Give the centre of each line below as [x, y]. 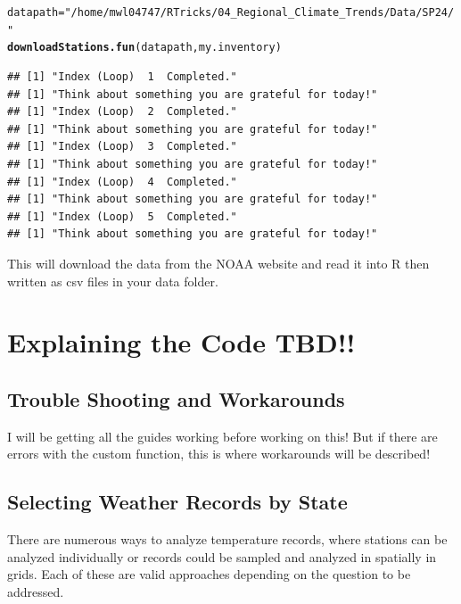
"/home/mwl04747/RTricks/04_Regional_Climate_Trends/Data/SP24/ [259, 12]
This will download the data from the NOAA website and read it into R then [218, 263]
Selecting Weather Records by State [177, 502]
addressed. [36, 591]
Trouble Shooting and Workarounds [176, 398]
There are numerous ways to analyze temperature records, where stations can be [227, 539]
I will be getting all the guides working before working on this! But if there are [222, 436]
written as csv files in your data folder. [113, 281]
